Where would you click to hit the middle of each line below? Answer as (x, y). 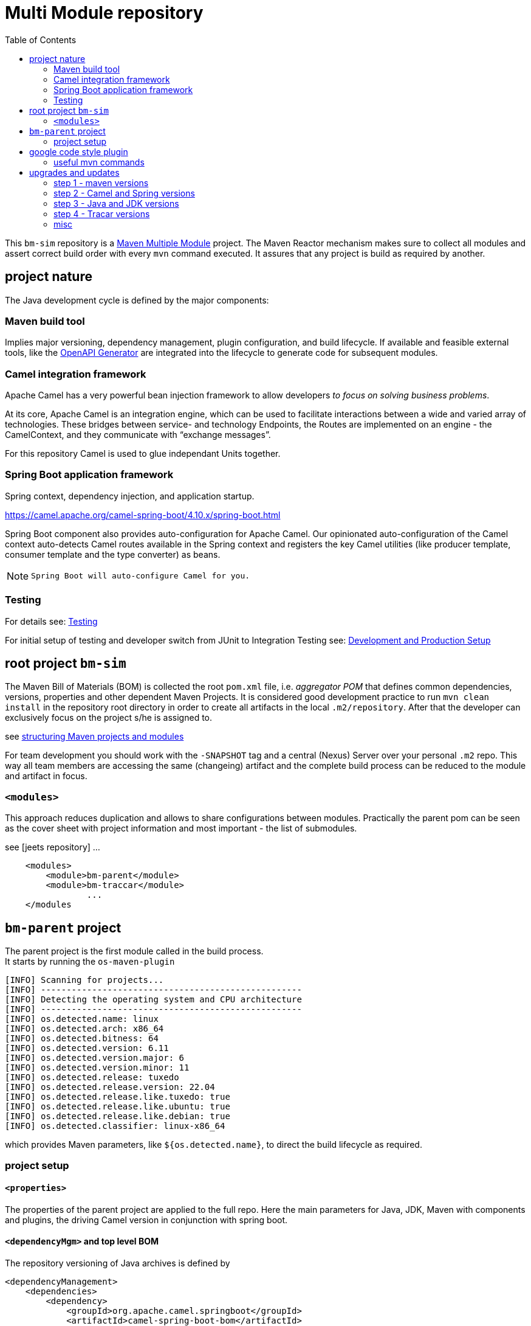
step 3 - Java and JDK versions (116, 203)
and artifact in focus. (46, 776)
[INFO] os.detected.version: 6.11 (87, 1048)
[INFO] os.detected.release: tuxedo (92, 1078)
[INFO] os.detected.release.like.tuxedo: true (118, 1097)
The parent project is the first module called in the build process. (134, 951)
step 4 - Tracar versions (102, 213)
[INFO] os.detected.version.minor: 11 (97, 1068)
